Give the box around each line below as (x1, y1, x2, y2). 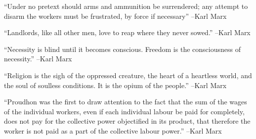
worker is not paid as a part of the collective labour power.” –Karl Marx (4, 125, 222, 136)
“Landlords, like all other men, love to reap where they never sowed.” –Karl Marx (4, 27, 251, 38)
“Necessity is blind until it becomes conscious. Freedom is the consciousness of (4, 44, 241, 54)
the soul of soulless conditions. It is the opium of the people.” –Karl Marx (4, 80, 227, 90)
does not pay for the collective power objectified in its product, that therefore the (4, 116, 251, 126)
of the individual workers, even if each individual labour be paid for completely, (4, 106, 245, 116)
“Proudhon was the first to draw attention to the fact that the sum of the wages (4, 96, 247, 107)
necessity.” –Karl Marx (4, 53, 72, 64)
